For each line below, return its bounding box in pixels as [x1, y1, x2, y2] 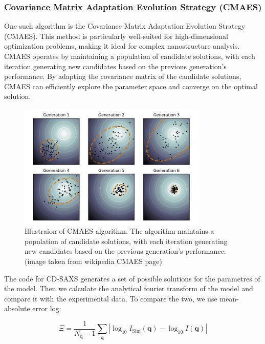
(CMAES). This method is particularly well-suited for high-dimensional [4, 30, 228, 41]
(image [25, 256, 46, 267]
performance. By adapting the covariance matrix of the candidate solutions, [4, 71, 241, 82]
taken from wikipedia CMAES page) [48, 256, 162, 267]
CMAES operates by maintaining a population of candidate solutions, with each [4, 51, 255, 61]
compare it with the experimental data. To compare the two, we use [4, 293, 217, 303]
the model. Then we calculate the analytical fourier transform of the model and [4, 283, 253, 294]
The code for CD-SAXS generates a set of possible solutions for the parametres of [4, 273, 260, 284]
